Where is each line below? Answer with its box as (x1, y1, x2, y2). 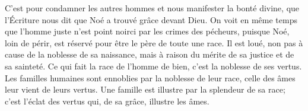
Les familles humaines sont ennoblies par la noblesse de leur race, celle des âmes (5, 71, 296, 84)
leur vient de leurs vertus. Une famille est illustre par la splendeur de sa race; (5, 83, 285, 96)
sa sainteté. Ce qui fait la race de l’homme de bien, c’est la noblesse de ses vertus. (5, 59, 302, 72)
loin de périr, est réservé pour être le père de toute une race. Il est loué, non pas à (5, 36, 303, 49)
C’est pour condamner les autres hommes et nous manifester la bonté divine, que (5, 2, 300, 14)
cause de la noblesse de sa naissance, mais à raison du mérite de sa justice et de (5, 48, 294, 61)
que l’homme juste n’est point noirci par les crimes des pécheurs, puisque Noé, (5, 25, 290, 37)
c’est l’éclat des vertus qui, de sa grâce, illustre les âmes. (5, 94, 209, 107)
